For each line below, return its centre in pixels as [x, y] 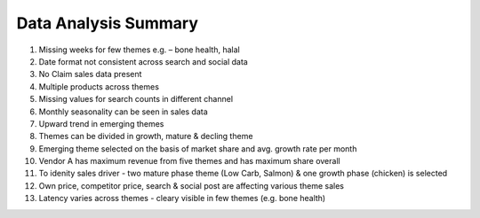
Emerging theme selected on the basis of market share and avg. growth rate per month [198, 148]
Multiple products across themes [99, 86]
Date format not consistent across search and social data [143, 61]
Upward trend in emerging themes [101, 123]
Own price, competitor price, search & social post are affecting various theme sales [192, 185]
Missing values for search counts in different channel [136, 99]
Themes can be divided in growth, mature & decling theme [146, 136]
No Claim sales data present [90, 74]
